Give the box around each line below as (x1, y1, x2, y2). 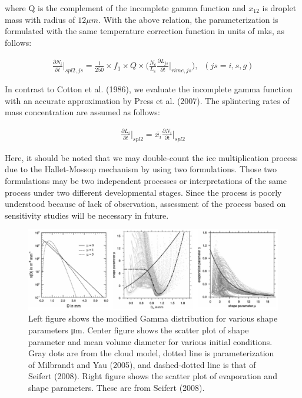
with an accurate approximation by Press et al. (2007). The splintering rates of (5, 94, 290, 106)
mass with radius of (5, 13, 75, 25)
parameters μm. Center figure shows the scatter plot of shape (28, 323, 249, 336)
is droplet (262, 2, 297, 14)
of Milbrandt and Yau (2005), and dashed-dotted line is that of (28, 358, 256, 370)
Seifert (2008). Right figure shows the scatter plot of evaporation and (28, 370, 277, 382)
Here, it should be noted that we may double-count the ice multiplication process (5, 151, 298, 163)
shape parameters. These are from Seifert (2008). (28, 381, 205, 393)
